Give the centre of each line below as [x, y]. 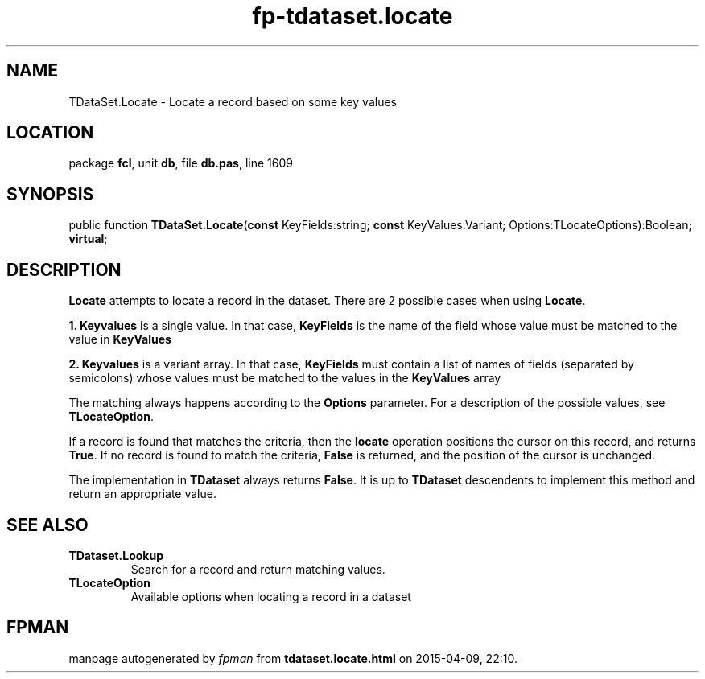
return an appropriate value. [142, 494]
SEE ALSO [47, 525]
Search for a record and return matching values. [258, 569]
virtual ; [88, 239]
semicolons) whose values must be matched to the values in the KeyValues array [285, 378]
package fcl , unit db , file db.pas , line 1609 [181, 163]
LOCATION [50, 133]
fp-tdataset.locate [352, 16]
